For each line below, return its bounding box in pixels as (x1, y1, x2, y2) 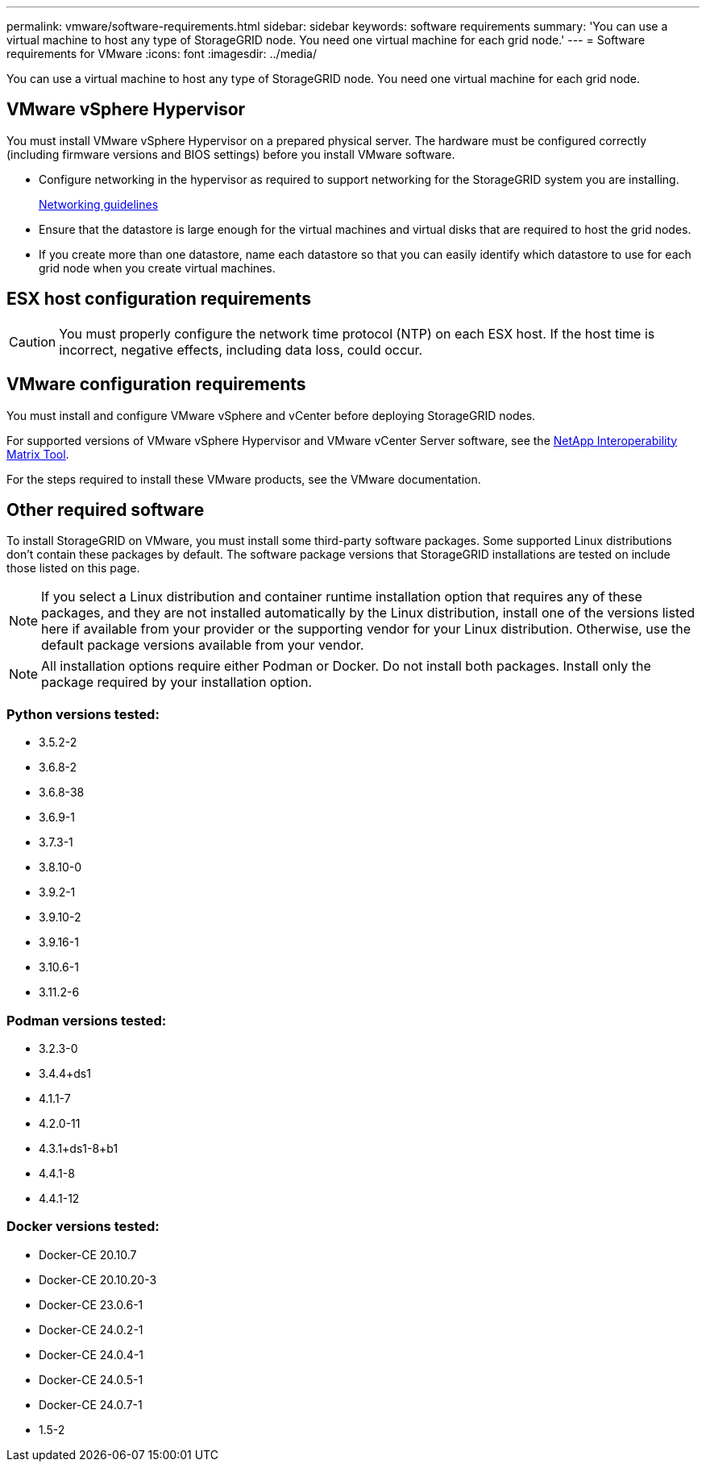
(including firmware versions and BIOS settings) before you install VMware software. (6, 147, 455, 161)
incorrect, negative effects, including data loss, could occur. (59, 341, 423, 358)
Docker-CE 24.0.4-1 (39, 1347, 144, 1362)
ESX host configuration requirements (6, 289, 311, 310)
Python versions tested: (6, 705, 160, 722)
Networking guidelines (39, 197, 159, 211)
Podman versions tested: (6, 1012, 167, 1029)
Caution (9, 333, 56, 350)
